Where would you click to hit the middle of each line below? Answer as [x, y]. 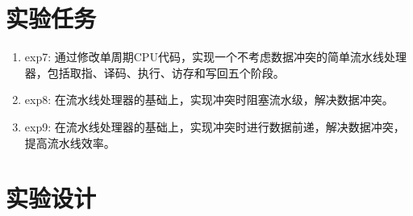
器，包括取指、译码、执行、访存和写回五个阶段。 [154, 72]
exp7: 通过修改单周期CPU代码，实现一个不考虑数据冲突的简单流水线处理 [215, 57]
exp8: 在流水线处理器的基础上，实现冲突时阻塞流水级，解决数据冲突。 [209, 100]
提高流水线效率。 [70, 142]
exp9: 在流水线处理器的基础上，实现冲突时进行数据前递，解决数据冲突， [215, 126]
